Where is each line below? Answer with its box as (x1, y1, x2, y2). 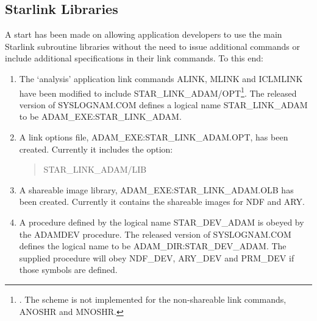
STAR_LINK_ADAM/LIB (43, 163, 147, 176)
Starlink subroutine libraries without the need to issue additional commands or (5, 40, 301, 52)
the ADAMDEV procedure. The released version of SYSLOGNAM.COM (19, 227, 291, 240)
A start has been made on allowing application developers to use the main (5, 28, 282, 41)
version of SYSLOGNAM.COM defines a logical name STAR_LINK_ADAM (19, 98, 308, 111)
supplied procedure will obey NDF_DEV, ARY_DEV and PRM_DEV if (19, 251, 294, 264)
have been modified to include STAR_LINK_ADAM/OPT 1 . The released (19, 85, 297, 99)
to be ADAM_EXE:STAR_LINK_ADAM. (19, 110, 182, 123)
